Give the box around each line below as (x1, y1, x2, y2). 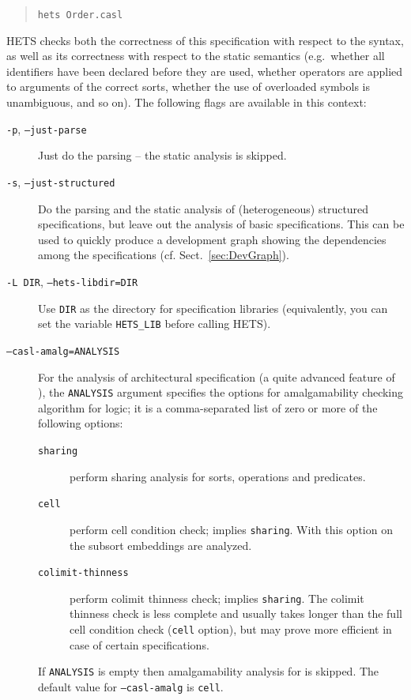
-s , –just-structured (6, 173, 115, 190)
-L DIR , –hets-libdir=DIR (6, 273, 138, 289)
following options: (38, 415, 123, 431)
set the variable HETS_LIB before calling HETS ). (38, 315, 271, 332)
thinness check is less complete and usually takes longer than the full (70, 605, 402, 622)
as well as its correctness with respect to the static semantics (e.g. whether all (6, 47, 385, 64)
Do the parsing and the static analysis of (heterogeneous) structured (38, 200, 369, 216)
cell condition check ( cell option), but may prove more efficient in (70, 621, 392, 638)
